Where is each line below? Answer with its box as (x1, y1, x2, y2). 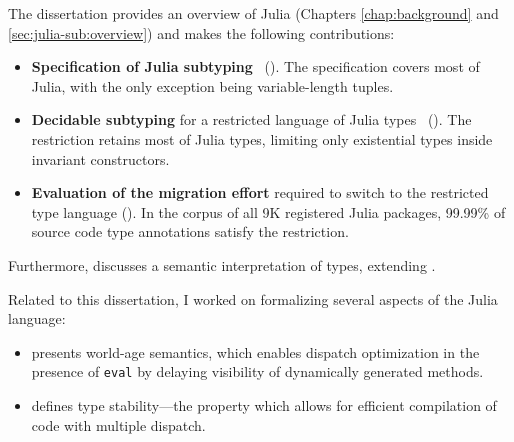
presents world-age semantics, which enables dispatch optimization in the (31, 341, 480, 362)
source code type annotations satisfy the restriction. (31, 221, 349, 242)
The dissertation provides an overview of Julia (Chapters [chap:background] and (8, 3, 499, 23)
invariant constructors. (31, 148, 170, 169)
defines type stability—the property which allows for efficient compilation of (31, 394, 497, 415)
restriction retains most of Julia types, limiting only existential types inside (31, 128, 493, 149)
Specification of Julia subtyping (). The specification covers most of (31, 56, 480, 77)
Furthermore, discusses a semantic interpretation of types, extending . (8, 254, 436, 275)
